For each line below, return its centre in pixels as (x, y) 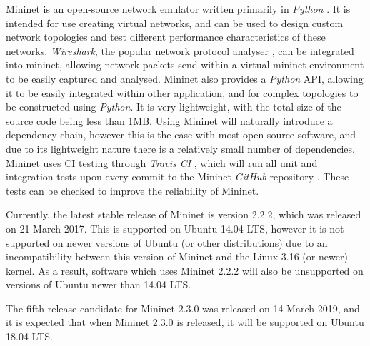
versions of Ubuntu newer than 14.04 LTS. (99, 284)
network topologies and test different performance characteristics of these (166, 37)
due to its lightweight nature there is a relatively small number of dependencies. (180, 148)
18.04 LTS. (29, 336)
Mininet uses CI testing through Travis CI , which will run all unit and (162, 162)
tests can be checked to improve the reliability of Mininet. (132, 190)
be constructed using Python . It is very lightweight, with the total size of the (174, 107)
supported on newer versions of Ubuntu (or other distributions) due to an (167, 242)
